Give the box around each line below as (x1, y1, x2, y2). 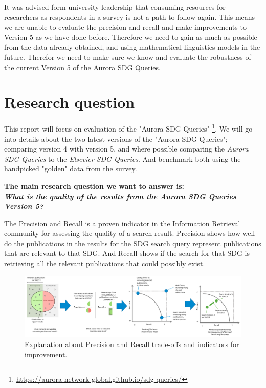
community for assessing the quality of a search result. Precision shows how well (4, 228, 255, 239)
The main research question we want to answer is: (4, 180, 185, 191)
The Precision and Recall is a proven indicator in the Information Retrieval (4, 218, 240, 228)
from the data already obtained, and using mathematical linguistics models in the (4, 41, 260, 52)
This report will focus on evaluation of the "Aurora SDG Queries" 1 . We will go (4, 122, 253, 134)
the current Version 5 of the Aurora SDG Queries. (4, 61, 161, 72)
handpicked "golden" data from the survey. (4, 163, 137, 174)
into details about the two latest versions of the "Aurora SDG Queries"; (4, 133, 228, 144)
